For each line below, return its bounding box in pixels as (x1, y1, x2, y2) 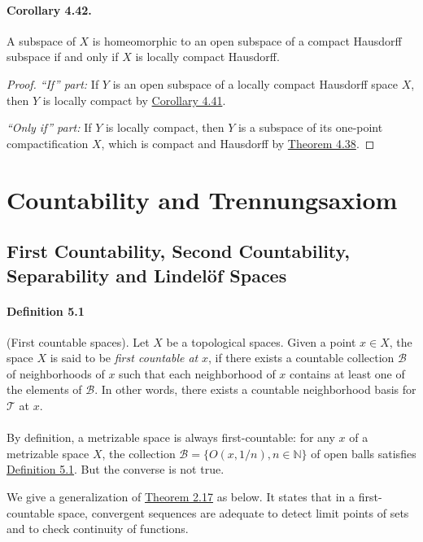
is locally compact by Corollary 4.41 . (42, 91, 226, 108)
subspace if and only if (7, 48, 119, 65)
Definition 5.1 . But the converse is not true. (7, 461, 225, 478)
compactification (7, 134, 89, 151)
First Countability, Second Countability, (7, 238, 350, 264)
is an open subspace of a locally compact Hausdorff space (112, 75, 399, 92)
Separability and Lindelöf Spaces (7, 262, 287, 287)
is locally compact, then (105, 119, 225, 136)
